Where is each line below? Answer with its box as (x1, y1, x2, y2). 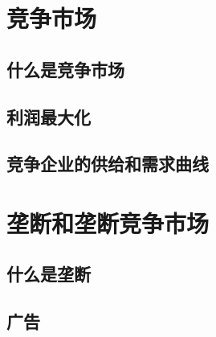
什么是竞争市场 (6, 56, 124, 81)
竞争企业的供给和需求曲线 (6, 151, 209, 176)
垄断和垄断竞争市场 (6, 206, 210, 239)
